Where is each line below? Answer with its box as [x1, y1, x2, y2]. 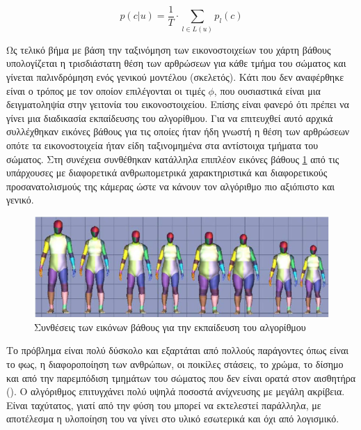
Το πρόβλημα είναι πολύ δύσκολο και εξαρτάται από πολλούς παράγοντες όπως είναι [6, 343, 348, 358]
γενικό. [6, 192, 34, 207]
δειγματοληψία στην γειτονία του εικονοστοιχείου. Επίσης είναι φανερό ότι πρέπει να [6, 97, 349, 112]
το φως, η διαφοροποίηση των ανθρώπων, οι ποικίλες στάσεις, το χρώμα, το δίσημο [6, 357, 344, 371]
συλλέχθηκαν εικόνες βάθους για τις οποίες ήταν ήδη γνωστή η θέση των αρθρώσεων [6, 124, 350, 139]
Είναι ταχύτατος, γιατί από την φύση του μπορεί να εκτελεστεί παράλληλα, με [6, 397, 321, 412]
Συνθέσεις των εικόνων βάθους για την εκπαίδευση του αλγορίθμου [34, 319, 306, 334]
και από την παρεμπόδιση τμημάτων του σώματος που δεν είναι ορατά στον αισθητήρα [6, 370, 356, 385]
